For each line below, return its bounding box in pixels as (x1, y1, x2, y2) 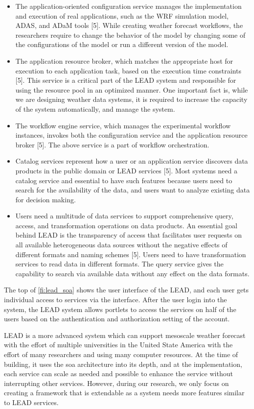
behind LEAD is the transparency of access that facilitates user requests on (15, 230, 242, 240)
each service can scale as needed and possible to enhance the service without (4, 368, 233, 379)
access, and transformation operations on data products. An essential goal (15, 220, 237, 230)
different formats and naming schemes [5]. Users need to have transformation (15, 249, 246, 259)
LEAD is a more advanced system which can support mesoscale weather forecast (4, 330, 246, 340)
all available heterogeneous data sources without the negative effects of (15, 240, 228, 250)
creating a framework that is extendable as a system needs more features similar (4, 387, 245, 398)
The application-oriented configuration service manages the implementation (15, 1, 242, 11)
